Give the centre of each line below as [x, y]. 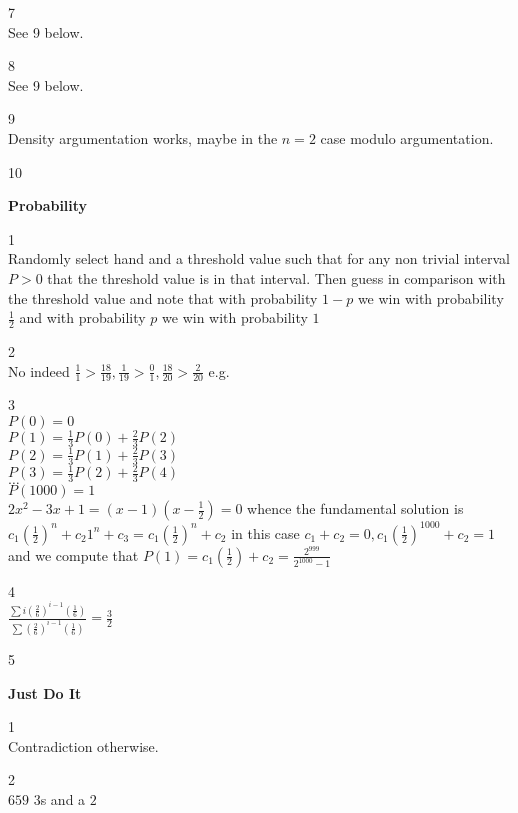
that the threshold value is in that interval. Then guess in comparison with [276, 277]
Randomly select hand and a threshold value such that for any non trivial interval [259, 258]
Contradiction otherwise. [83, 745]
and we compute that [73, 554]
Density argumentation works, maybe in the [143, 137]
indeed [50, 370]
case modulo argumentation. [407, 137]
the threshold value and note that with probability [163, 297]
